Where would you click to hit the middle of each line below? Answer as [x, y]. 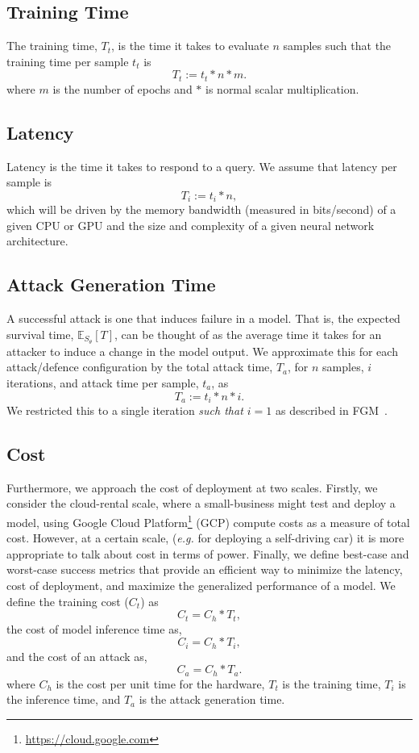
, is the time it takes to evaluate [190, 46]
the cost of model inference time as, [94, 628]
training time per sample [68, 61]
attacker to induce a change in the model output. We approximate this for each [202, 351]
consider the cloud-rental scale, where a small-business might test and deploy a [201, 503]
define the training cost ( [68, 601]
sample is [29, 182]
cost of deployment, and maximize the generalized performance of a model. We [201, 585]
